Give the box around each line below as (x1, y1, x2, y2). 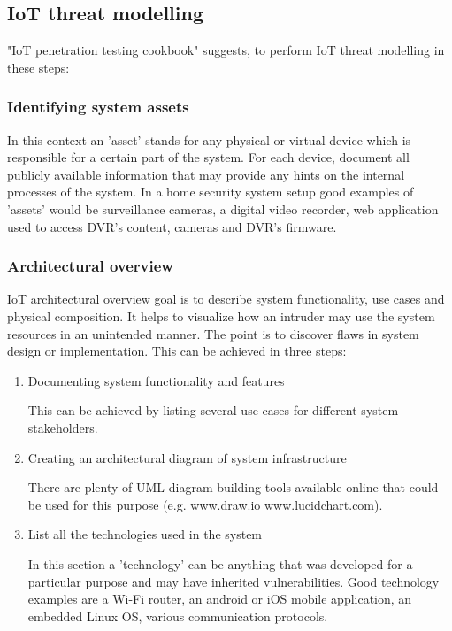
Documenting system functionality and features (27, 371, 285, 389)
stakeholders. (27, 418, 98, 436)
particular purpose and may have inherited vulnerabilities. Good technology (27, 572, 440, 590)
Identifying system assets (7, 96, 189, 118)
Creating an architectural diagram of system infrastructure (27, 448, 347, 466)
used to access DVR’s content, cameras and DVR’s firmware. (7, 217, 337, 235)
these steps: (7, 58, 70, 76)
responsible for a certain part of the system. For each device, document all (7, 148, 410, 166)
